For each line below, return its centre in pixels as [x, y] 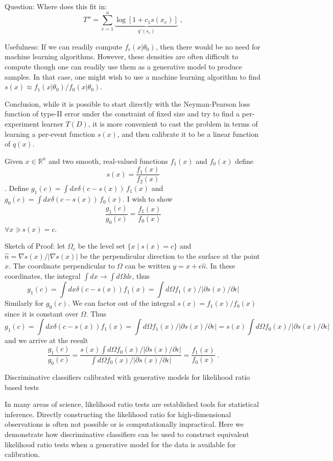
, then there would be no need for [208, 46]
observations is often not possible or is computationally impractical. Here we [124, 424]
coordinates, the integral [43, 276]
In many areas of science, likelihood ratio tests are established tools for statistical [132, 404]
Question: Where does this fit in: [56, 6]
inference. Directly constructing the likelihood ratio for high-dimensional [118, 414]
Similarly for [24, 303]
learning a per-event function [50, 134]
